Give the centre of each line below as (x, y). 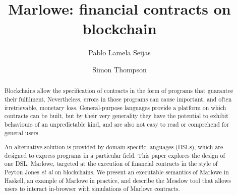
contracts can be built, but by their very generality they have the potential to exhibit (116, 116)
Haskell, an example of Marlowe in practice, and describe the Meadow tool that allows (117, 180)
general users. (22, 132)
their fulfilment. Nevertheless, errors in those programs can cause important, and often (118, 99)
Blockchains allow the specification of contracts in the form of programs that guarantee (119, 91)
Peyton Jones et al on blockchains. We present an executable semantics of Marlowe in (116, 172)
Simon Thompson (120, 69)
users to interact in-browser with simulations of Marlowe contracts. (92, 189)
